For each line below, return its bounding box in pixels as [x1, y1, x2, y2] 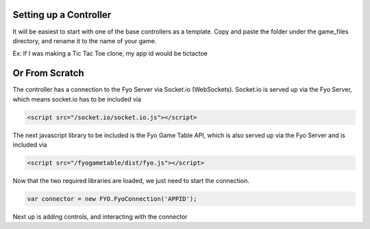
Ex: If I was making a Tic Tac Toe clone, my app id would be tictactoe [12, 49, 208, 58]
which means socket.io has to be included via [12, 95, 142, 103]
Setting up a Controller [12, 9, 112, 21]
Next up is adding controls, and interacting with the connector [12, 213, 188, 221]
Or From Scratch [12, 67, 85, 79]
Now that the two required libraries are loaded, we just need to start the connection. [12, 176, 249, 184]
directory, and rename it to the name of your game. [12, 36, 157, 45]
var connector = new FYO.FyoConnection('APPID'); [27, 195, 197, 202]
